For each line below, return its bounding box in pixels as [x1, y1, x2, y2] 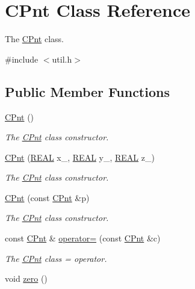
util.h [52, 52, 72, 65]
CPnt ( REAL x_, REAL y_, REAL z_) [5, 151, 155, 163]
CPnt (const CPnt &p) [5, 191, 90, 204]
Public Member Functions [5, 82, 170, 101]
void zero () [5, 272, 48, 285]
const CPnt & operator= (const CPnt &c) [5, 232, 161, 244]
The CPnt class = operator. [5, 252, 107, 264]
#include [5, 52, 39, 65]
